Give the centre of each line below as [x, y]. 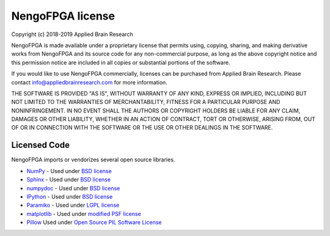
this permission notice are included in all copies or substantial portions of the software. [121, 62]
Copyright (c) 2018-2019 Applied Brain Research [72, 34]
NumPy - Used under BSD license [69, 171]
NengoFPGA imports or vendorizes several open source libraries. [93, 160]
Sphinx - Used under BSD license [69, 180]
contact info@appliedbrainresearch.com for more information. [89, 82]
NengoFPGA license [63, 16]
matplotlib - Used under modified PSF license [84, 213]
